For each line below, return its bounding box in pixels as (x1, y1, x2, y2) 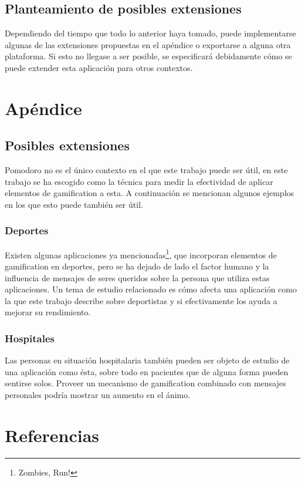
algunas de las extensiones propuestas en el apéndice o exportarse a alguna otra (5, 38, 291, 50)
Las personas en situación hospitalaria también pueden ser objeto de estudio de (5, 354, 290, 366)
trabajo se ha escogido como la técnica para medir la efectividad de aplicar (5, 175, 273, 187)
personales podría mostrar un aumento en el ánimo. (5, 388, 191, 400)
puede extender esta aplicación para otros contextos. (5, 61, 193, 73)
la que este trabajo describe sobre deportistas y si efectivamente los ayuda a (5, 294, 277, 306)
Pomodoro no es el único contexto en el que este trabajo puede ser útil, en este (5, 164, 288, 176)
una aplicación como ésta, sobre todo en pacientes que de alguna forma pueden (5, 365, 289, 377)
